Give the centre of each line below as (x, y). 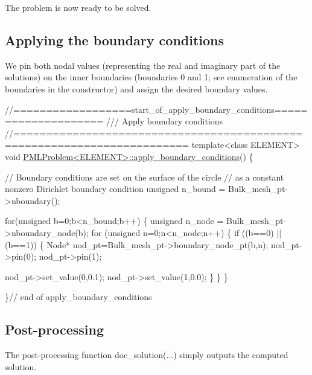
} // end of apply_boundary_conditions (78, 297)
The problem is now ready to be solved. (78, 7)
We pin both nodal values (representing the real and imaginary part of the (143, 65)
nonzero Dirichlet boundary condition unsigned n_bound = (115, 189)
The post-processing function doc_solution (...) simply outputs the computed (147, 355)
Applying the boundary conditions (115, 40)
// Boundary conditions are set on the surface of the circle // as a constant (145, 177)
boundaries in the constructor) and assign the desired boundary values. (136, 88)
